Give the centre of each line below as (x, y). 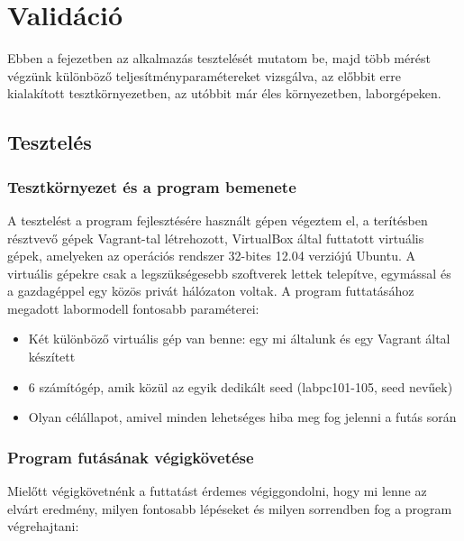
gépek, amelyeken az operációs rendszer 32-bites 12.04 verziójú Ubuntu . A (212, 256)
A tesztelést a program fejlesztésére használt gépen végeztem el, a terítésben (218, 220)
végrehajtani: (43, 526)
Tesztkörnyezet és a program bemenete (152, 186)
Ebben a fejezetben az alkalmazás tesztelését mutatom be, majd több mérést (219, 58)
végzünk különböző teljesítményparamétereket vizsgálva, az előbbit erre (205, 75)
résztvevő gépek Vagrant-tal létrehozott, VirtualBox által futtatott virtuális (216, 238)
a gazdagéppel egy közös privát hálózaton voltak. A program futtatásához (211, 291)
